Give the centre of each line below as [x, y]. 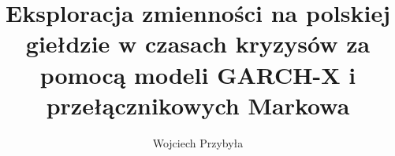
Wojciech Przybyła [198, 142]
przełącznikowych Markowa [198, 105]
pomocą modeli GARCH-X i [198, 74]
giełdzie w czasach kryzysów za [198, 44]
